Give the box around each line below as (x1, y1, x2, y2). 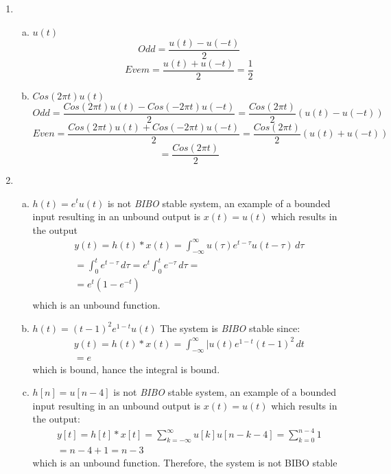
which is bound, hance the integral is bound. (32, 362, 220, 376)
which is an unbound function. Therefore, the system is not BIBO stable (32, 455, 337, 470)
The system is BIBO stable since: (160, 320, 300, 335)
